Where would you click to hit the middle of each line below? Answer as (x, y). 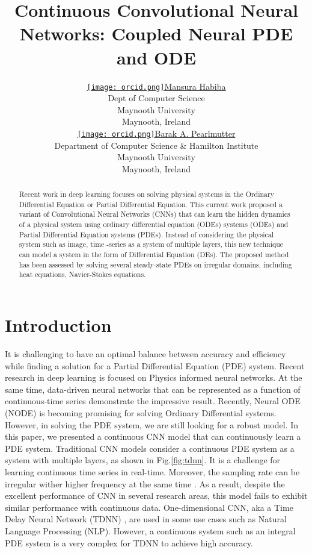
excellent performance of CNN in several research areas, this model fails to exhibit (156, 495)
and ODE (156, 57)
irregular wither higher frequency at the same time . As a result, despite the (145, 483)
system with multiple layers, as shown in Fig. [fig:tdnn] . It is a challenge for (143, 460)
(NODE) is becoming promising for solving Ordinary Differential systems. (141, 412)
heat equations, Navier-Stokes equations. (82, 274)
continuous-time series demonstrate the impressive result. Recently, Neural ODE (153, 401)
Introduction (58, 325)
